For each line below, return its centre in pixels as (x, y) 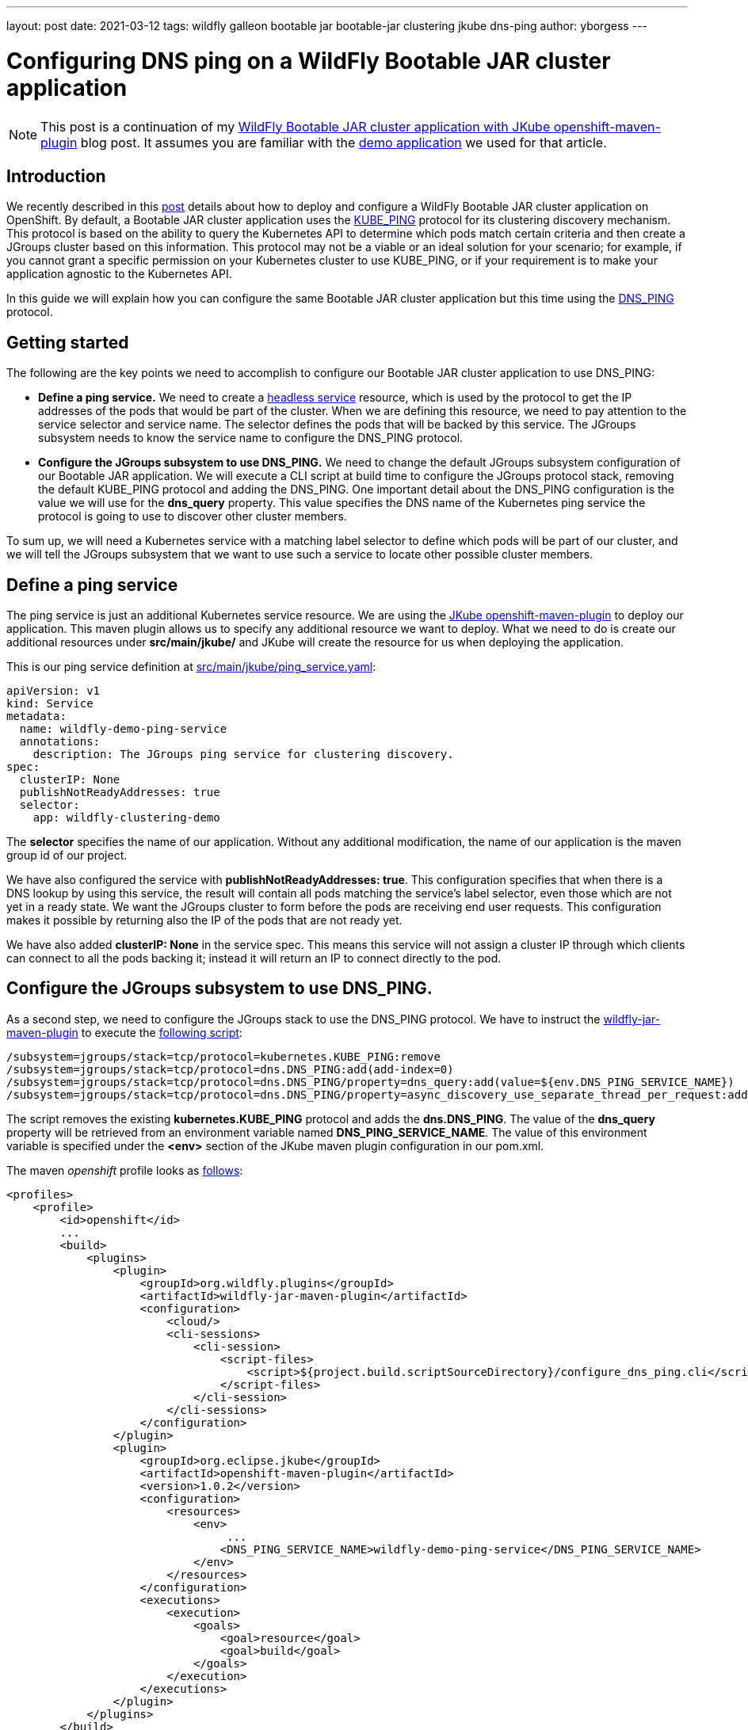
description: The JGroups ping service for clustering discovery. (243, 754)
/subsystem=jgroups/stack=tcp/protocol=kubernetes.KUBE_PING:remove (223, 1056)
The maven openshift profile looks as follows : (125, 1170)
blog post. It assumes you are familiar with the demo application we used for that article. (343, 142)
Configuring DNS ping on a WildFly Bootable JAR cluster (309, 61)
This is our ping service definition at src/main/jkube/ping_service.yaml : (191, 667)
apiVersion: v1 (53, 691)
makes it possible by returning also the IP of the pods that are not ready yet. (204, 920)
